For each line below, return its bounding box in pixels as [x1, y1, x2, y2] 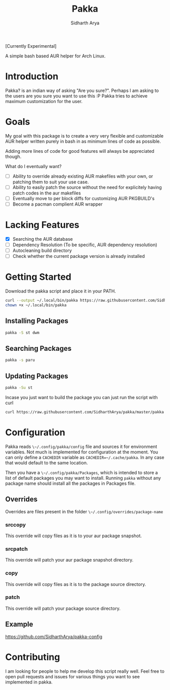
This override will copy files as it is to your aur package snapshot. [5, 533, 142, 539]
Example [5, 620, 33, 629]
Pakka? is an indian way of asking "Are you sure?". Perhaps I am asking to [5, 87, 159, 93]
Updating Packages [5, 372, 68, 380]
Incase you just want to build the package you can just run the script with [5, 395, 158, 400]
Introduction [5, 71, 59, 82]
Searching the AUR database [12, 236, 73, 242]
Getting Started [5, 271, 72, 283]
